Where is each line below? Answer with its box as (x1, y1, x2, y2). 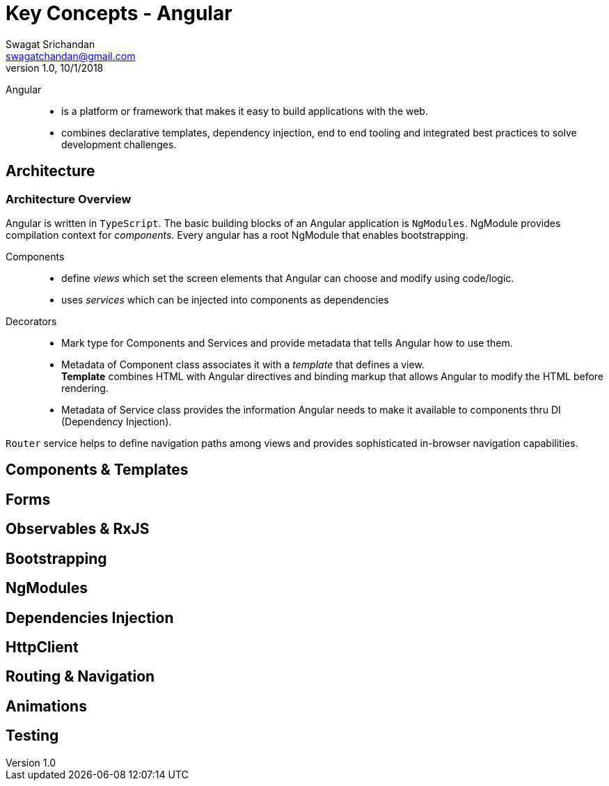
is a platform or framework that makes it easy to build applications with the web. (61, 104, 428, 117)
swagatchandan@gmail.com (6, 49, 136, 62)
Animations (6, 697, 87, 715)
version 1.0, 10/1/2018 (6, 61, 104, 74)
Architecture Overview (6, 191, 132, 206)
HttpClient (6, 638, 79, 656)
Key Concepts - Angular (6, 1, 232, 25)
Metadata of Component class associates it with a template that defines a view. (61, 358, 425, 370)
